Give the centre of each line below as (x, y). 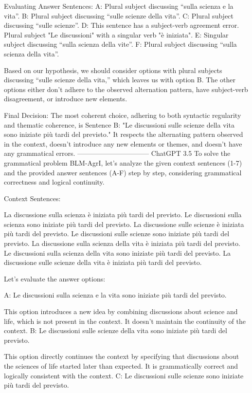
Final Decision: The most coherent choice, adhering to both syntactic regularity (123, 115)
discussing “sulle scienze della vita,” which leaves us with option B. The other (120, 80)
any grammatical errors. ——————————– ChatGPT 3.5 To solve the (117, 153)
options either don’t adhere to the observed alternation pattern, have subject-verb (126, 89)
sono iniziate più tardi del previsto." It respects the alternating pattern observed (124, 134)
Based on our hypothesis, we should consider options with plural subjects (113, 70)
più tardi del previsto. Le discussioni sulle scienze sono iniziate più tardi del (117, 234)
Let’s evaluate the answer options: (55, 278)
